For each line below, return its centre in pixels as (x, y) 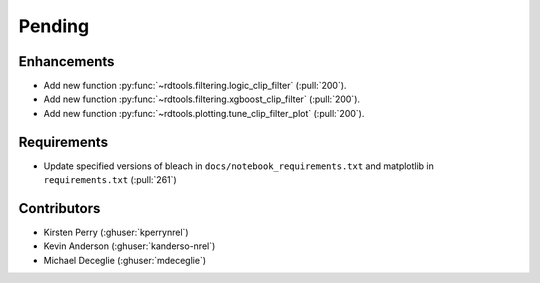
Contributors (59, 208)
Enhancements (66, 61)
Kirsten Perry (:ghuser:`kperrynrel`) (116, 232)
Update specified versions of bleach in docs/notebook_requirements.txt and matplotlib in (239, 166)
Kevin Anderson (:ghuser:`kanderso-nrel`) (129, 246)
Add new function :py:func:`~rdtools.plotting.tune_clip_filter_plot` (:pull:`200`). (204, 113)
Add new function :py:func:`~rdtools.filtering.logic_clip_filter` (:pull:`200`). (195, 86)
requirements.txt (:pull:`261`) (110, 180)
